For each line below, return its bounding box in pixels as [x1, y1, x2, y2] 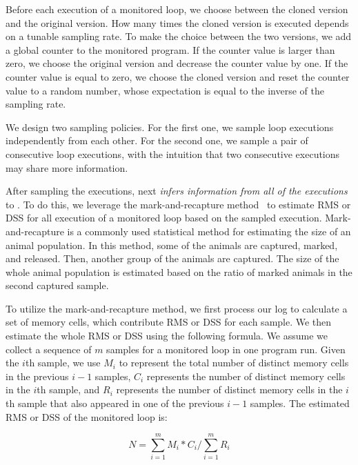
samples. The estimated [250, 396, 350, 410]
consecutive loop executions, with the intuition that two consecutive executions [6, 146, 340, 161]
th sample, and [37, 382, 100, 397]
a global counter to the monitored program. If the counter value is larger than [6, 42, 335, 57]
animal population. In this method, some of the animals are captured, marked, [6, 237, 338, 252]
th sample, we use [25, 355, 101, 370]
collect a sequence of [6, 342, 92, 356]
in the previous [6, 368, 69, 383]
